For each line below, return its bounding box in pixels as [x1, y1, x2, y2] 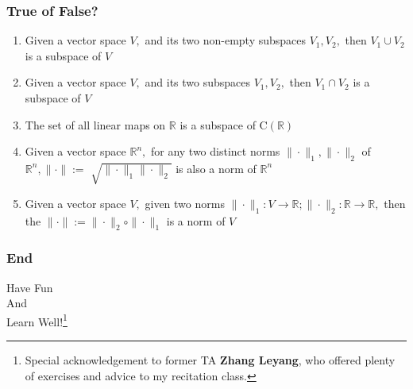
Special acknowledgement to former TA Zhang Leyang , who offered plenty [25, 352, 396, 368]
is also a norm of [176, 160, 257, 176]
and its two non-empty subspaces [145, 32, 307, 48]
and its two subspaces [145, 74, 251, 91]
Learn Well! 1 [6, 310, 68, 329]
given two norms [145, 194, 225, 211]
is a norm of [166, 212, 226, 229]
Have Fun [6, 279, 53, 295]
